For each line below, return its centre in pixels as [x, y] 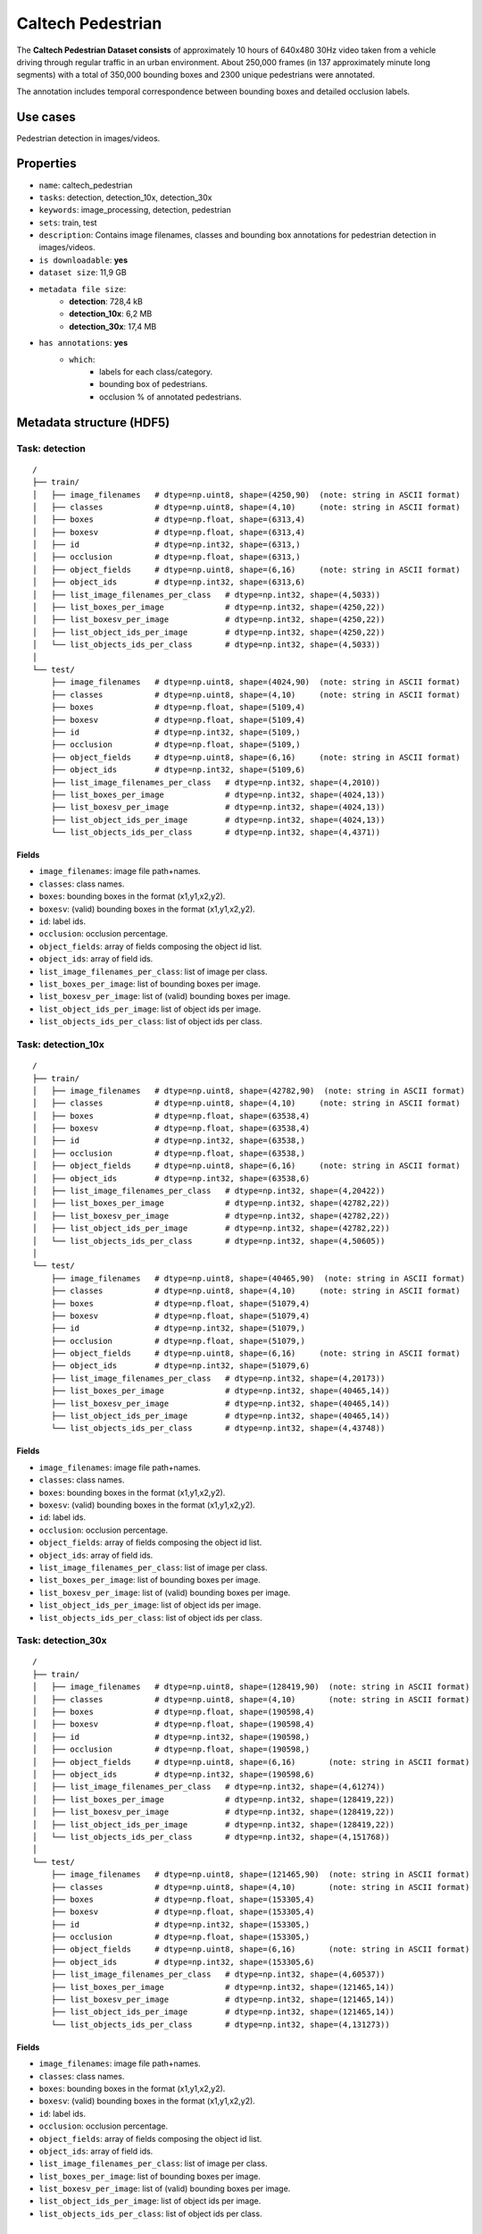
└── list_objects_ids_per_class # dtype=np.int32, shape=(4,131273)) [220, 2024]
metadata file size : [83, 289]
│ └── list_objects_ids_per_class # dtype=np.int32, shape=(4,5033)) [207, 645]
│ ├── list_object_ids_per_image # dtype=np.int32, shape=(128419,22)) [214, 1824]
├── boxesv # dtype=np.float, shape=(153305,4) [183, 1912]
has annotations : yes [83, 343]
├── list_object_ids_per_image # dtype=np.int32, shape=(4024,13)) [218, 819]
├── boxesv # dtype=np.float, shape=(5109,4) [178, 720]
